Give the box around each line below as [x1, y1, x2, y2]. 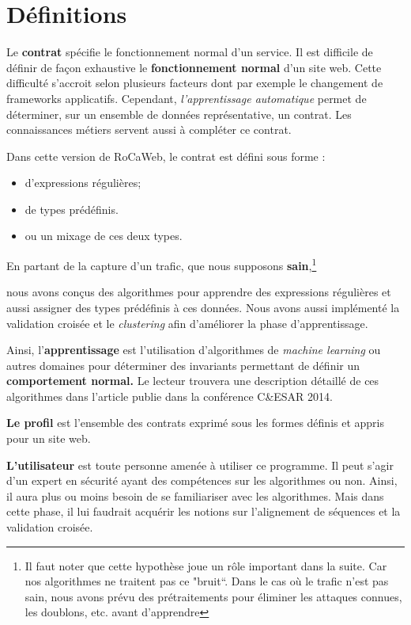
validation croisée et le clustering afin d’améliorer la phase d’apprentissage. [6, 314, 368, 331]
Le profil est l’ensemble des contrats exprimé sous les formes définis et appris [6, 414, 384, 431]
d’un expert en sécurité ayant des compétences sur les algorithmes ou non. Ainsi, [6, 472, 398, 489]
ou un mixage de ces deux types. [25, 227, 183, 244]
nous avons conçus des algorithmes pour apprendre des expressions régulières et [6, 284, 391, 300]
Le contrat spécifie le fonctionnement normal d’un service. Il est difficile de [6, 44, 373, 60]
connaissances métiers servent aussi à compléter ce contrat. [6, 121, 292, 138]
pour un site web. [6, 430, 91, 447]
